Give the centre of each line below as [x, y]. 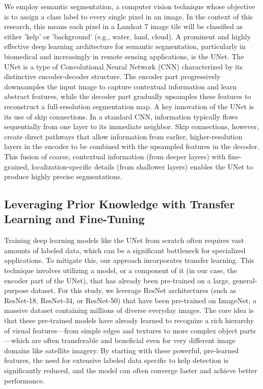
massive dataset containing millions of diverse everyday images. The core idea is [129, 310]
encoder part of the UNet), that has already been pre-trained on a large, [117, 280]
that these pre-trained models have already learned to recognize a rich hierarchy [129, 320]
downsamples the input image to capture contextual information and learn [121, 86]
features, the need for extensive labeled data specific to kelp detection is [116, 360]
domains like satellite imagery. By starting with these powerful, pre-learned [122, 350]
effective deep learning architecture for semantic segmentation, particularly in [125, 46]
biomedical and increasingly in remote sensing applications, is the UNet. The [124, 56]
